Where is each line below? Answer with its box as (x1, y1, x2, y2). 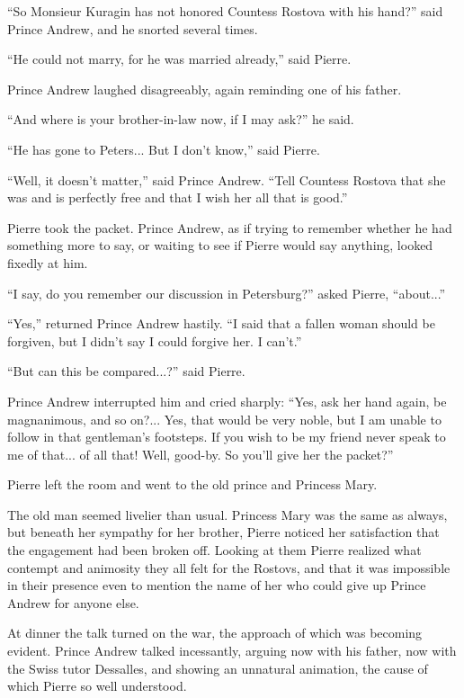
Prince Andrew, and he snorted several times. (7, 19, 258, 38)
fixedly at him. (7, 253, 88, 272)
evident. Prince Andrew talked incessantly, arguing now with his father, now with (7, 641, 457, 660)
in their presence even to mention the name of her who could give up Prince (7, 576, 426, 595)
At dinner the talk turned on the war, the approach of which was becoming (7, 623, 423, 642)
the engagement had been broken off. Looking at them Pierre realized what (7, 541, 422, 559)
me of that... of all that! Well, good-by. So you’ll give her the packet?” (7, 444, 394, 463)
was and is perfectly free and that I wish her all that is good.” (7, 188, 348, 207)
